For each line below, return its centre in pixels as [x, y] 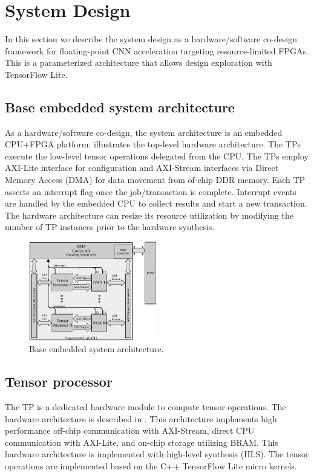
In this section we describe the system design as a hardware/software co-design [151, 39]
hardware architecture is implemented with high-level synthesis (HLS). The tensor [157, 454]
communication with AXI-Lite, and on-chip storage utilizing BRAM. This [142, 442]
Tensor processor [59, 381]
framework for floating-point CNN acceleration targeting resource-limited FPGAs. [157, 50]
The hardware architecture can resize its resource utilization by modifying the [149, 215]
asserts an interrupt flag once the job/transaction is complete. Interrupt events [151, 191]
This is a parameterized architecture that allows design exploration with [139, 63]
